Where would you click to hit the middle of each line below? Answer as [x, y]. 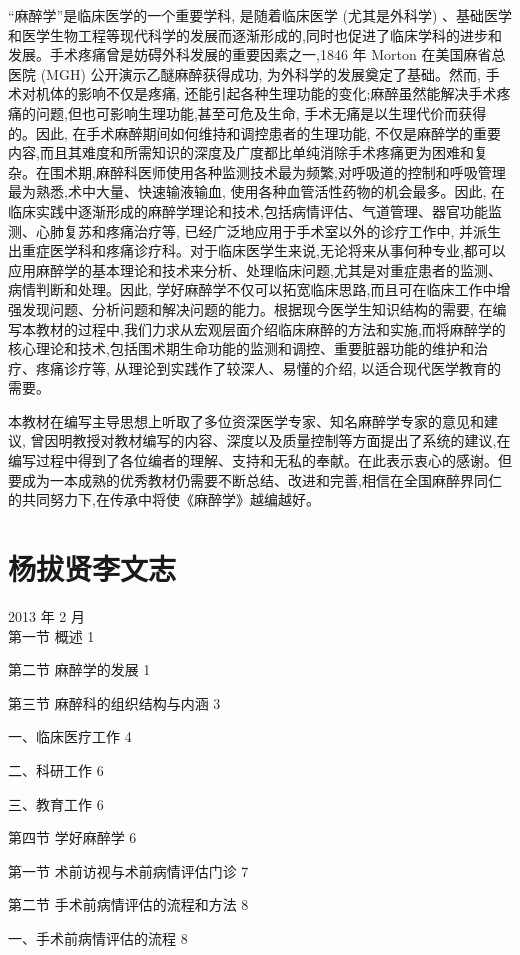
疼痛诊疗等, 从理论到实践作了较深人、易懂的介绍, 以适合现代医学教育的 [268, 367]
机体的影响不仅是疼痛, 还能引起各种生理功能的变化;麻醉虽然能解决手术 [266, 93]
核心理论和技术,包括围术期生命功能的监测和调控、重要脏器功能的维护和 [241, 348]
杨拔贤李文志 [92, 568]
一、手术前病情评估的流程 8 [98, 937]
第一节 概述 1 [51, 635]
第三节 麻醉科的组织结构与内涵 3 [114, 702]
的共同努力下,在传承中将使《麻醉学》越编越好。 [164, 499]
